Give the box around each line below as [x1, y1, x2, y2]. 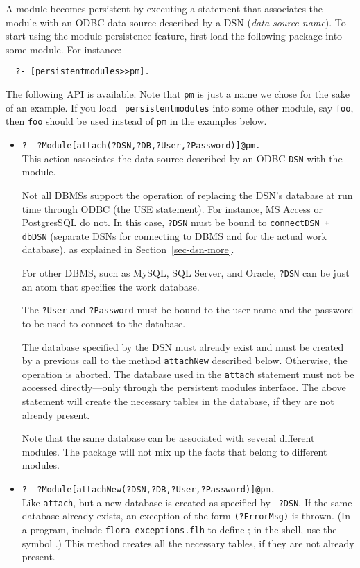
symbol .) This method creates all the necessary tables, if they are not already [22, 535, 354, 550]
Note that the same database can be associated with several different [22, 431, 315, 445]
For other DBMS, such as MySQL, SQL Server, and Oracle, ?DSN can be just [22, 266, 350, 279]
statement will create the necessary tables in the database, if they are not [22, 394, 334, 408]
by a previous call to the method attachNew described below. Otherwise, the [22, 353, 348, 368]
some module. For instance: [6, 42, 122, 56]
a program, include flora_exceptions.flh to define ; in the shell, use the [22, 522, 337, 536]
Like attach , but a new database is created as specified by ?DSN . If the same [22, 494, 352, 509]
